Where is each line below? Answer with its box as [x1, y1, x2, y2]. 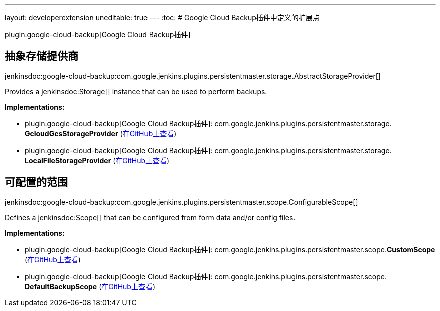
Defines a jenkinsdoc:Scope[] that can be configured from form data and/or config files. [5, 213, 296, 222]
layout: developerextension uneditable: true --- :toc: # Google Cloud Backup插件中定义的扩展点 [5, 13, 320, 22]
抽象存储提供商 [5, 50, 78, 63]
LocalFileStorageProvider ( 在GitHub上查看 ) [25, 156, 170, 165]
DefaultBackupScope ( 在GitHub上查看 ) [25, 282, 156, 291]
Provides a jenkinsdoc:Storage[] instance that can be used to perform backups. [5, 87, 267, 96]
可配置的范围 [5, 176, 68, 189]
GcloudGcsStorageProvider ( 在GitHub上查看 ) [25, 129, 177, 138]
